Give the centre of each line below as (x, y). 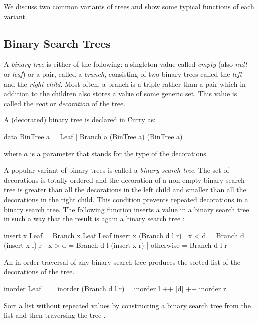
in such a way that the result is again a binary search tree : (94, 219)
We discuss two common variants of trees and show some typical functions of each (129, 6)
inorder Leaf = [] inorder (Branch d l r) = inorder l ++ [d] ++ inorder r (115, 288)
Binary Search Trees (57, 43)
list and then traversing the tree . (55, 315)
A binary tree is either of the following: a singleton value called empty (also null (126, 64)
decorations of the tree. (39, 271)
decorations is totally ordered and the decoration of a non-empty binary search (124, 179)
